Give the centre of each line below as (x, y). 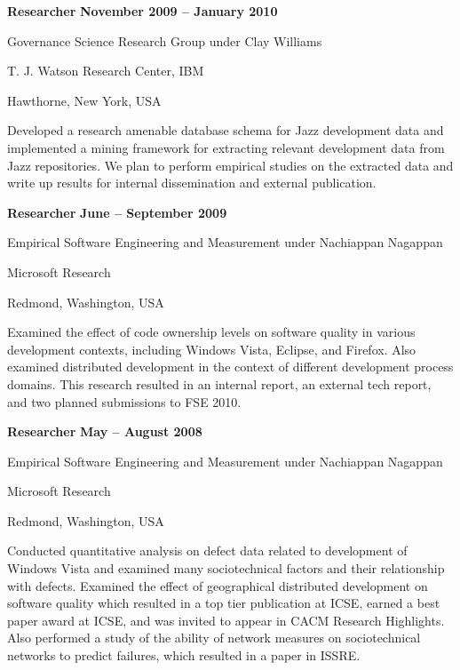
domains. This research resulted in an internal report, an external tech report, (219, 383)
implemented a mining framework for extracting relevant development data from (226, 147)
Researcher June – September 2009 (117, 212)
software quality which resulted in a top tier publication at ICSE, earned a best (224, 603)
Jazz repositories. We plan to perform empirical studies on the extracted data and (230, 165)
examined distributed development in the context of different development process (230, 367)
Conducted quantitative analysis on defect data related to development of (207, 550)
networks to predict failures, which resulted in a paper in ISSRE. (184, 655)
